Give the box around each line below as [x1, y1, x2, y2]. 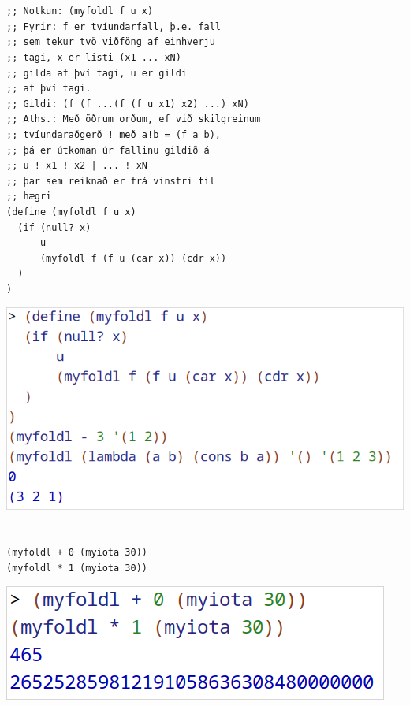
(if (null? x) [17, 221, 91, 233]
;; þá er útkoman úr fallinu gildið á [6, 144, 210, 156]
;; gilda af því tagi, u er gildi [6, 67, 188, 79]
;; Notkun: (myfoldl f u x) [6, 6, 154, 17]
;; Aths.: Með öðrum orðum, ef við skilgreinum [6, 113, 261, 125]
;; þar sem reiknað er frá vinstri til [6, 175, 215, 187]
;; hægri [6, 191, 52, 203]
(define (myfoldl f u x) [6, 206, 136, 217]
